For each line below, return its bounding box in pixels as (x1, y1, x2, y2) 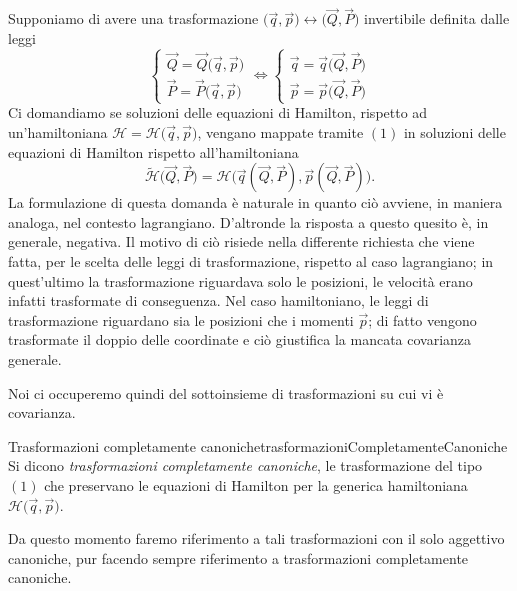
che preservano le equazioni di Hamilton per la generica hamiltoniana (44, 474, 468, 495)
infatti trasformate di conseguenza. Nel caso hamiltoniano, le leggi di (8, 290, 429, 311)
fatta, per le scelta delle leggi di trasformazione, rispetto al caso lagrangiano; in (8, 250, 494, 271)
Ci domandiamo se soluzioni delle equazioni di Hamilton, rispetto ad (8, 102, 428, 123)
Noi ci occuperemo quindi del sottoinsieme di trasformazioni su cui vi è (8, 382, 444, 403)
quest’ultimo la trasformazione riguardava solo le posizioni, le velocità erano (8, 270, 473, 291)
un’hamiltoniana (8, 122, 108, 142)
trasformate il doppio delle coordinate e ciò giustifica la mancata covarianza (8, 329, 472, 350)
